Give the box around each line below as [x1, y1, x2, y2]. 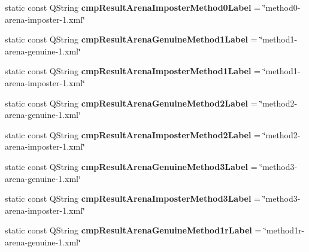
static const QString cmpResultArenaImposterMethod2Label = [5, 128, 260, 141]
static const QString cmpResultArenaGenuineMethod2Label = [5, 96, 257, 109]
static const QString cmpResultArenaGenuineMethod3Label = [5, 160, 257, 172]
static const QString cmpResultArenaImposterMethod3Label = [5, 192, 260, 205]
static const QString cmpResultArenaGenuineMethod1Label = [5, 33, 257, 45]
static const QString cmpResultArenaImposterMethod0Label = [5, 1, 260, 13]
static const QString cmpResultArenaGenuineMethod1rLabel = [5, 224, 262, 236]
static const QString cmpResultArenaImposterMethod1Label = [5, 65, 260, 77]
